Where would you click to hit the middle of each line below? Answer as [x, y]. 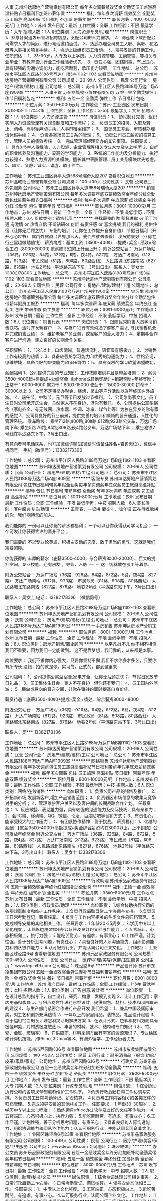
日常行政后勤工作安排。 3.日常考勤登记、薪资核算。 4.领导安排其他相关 [76, 1183]
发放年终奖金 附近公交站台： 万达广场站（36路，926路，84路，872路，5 [82, 834]
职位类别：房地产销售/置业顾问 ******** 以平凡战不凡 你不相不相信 [89, 644]
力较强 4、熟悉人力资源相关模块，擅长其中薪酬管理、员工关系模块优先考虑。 [81, 159]
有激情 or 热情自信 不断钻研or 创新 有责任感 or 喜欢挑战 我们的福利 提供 [82, 224]
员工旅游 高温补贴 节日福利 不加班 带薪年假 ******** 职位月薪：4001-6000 [81, 19]
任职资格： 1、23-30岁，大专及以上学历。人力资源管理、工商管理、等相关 [79, 56]
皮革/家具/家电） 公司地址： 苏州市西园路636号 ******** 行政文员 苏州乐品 [81, 1061]
